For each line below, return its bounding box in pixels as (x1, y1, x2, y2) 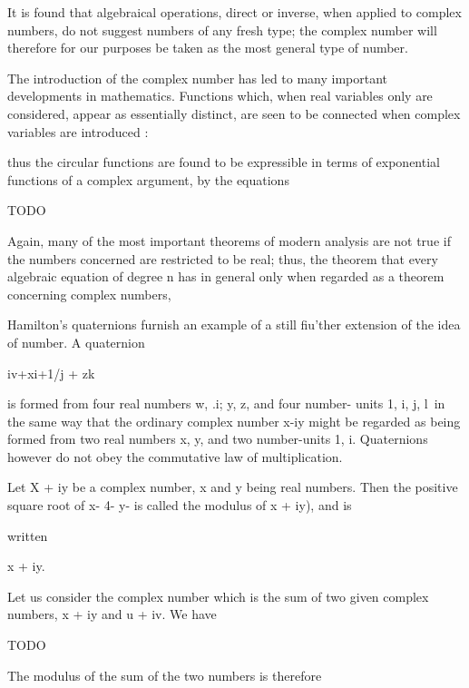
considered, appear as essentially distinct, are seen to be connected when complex (7, 103, 461, 123)
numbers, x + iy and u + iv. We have (7, 604, 217, 624)
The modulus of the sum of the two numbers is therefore (7, 665, 322, 684)
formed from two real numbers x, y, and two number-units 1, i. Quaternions (7, 429, 428, 448)
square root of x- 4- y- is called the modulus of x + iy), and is (7, 496, 352, 515)
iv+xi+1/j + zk (7, 363, 95, 382)
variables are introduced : (7, 122, 149, 141)
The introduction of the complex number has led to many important (7, 68, 388, 87)
